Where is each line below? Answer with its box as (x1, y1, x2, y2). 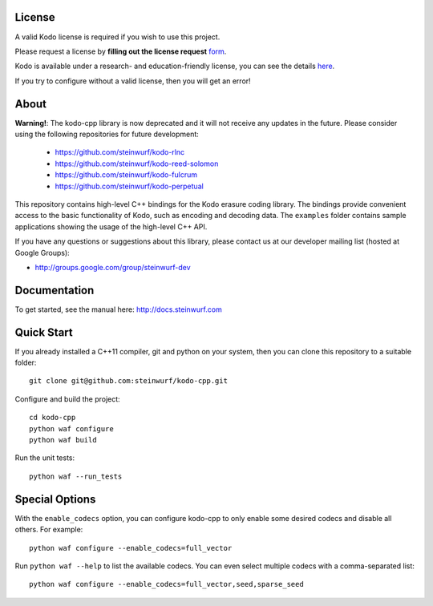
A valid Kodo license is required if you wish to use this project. (14, 32, 221, 42)
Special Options (14, 492, 96, 506)
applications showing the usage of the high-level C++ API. (14, 221, 208, 232)
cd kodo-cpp (29, 413, 76, 422)
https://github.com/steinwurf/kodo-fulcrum (55, 170, 198, 180)
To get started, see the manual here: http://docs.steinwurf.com (14, 305, 222, 314)
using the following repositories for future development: (14, 129, 200, 139)
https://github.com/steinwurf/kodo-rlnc (55, 147, 184, 157)
